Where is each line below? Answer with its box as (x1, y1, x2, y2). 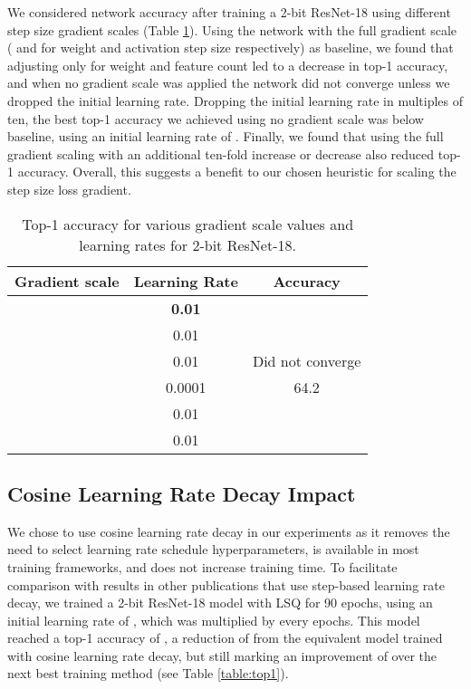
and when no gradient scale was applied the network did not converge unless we (7, 73, 450, 92)
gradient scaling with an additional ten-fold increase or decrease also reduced (7, 144, 435, 163)
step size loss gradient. (7, 179, 131, 198)
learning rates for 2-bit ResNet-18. (79, 234, 296, 255)
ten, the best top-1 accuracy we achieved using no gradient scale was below (7, 109, 424, 128)
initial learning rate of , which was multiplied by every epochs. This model (7, 610, 420, 629)
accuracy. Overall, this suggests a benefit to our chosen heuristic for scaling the (17, 162, 457, 181)
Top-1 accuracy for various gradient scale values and (22, 213, 354, 234)
